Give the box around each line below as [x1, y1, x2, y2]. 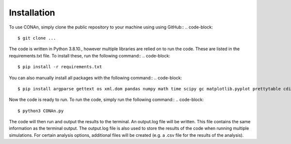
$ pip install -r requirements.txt [17, 64, 102, 70]
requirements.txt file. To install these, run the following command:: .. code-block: [9, 53, 171, 58]
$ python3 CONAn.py [17, 108, 64, 114]
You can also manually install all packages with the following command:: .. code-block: [9, 75, 182, 81]
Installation [9, 7, 55, 18]
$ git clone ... [17, 35, 56, 41]
